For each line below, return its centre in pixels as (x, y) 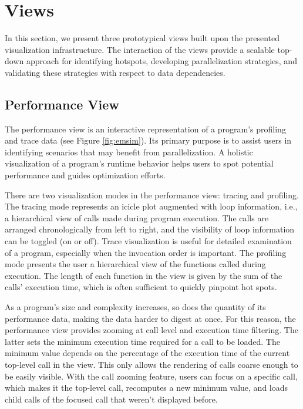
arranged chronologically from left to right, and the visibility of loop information (150, 229)
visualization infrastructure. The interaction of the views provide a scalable (140, 49)
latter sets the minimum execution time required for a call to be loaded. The (142, 341)
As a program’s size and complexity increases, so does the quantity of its (135, 307)
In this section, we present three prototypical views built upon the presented (142, 38)
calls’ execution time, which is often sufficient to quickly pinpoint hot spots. (141, 287)
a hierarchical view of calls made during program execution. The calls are (137, 217)
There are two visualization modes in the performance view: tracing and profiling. (152, 194)
